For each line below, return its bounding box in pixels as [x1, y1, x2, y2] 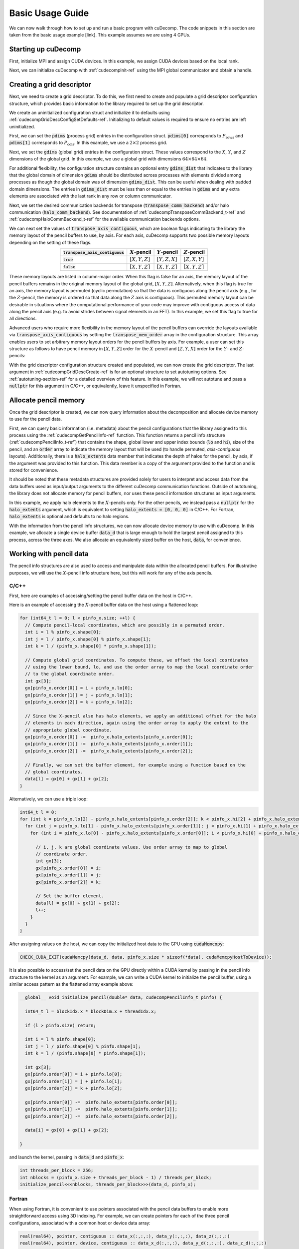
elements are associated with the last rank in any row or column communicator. [9, 193, 172, 199]
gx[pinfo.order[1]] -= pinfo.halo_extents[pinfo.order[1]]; [25, 1107, 178, 1112]
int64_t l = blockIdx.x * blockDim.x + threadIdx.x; [25, 1008, 156, 1014]
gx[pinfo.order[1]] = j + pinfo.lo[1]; [25, 1078, 123, 1084]
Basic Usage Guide [9, 7, 89, 18]
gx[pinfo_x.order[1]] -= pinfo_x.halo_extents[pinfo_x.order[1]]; [25, 741, 193, 747]
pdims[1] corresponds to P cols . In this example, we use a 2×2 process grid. [9, 140, 167, 147]
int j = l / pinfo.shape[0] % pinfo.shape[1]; [25, 1043, 141, 1049]
